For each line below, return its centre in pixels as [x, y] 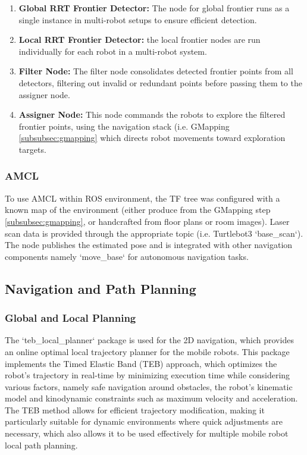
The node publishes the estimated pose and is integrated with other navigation [149, 245]
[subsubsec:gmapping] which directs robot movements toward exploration [152, 138]
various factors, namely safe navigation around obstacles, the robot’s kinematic [149, 386]
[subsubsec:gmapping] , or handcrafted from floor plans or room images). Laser [147, 221]
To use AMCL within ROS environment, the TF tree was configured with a [142, 198]
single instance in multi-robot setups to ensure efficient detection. [138, 19]
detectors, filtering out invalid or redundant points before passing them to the [160, 82]
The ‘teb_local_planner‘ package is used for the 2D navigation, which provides [149, 340]
